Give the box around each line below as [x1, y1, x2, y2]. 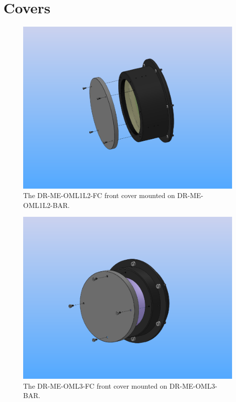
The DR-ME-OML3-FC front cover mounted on [23, 380, 168, 391]
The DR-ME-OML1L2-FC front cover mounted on [23, 190, 175, 201]
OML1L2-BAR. [23, 200, 70, 210]
